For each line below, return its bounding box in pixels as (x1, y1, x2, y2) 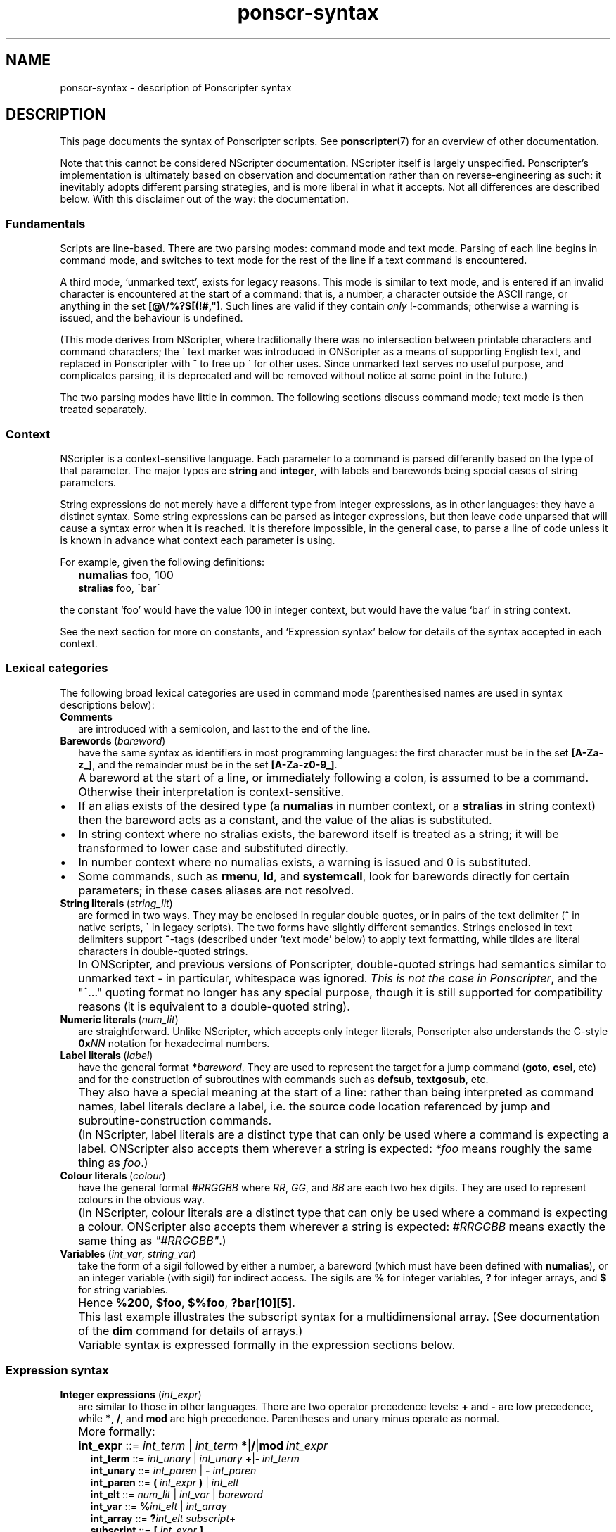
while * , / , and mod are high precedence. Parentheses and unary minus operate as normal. (78, 1412, 500, 1425)
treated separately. (60, 403, 147, 416)
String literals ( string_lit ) (60, 897, 173, 909)
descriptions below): (60, 698, 155, 711)
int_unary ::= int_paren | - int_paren (90, 1464, 257, 1477)
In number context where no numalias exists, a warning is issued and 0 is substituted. (78, 854, 532, 869)
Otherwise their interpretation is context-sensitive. (78, 784, 345, 799)
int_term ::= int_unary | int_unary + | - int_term (90, 1452, 300, 1465)
